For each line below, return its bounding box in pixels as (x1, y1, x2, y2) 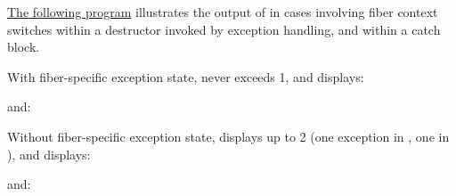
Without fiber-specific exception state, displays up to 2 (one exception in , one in (7, 127, 450, 145)
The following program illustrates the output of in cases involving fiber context (7, 3, 438, 20)
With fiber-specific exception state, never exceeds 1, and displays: (7, 67, 364, 86)
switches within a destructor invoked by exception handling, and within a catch (7, 20, 441, 38)
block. (7, 37, 40, 56)
